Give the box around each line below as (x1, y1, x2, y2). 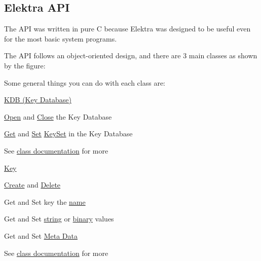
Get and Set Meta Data (4, 230, 78, 241)
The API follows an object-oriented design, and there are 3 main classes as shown (4, 50, 257, 61)
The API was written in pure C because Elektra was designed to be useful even (4, 23, 251, 34)
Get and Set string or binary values (4, 213, 114, 224)
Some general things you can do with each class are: (4, 77, 165, 88)
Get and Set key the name (4, 196, 86, 207)
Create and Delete (4, 179, 61, 190)
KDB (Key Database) (4, 94, 71, 105)
